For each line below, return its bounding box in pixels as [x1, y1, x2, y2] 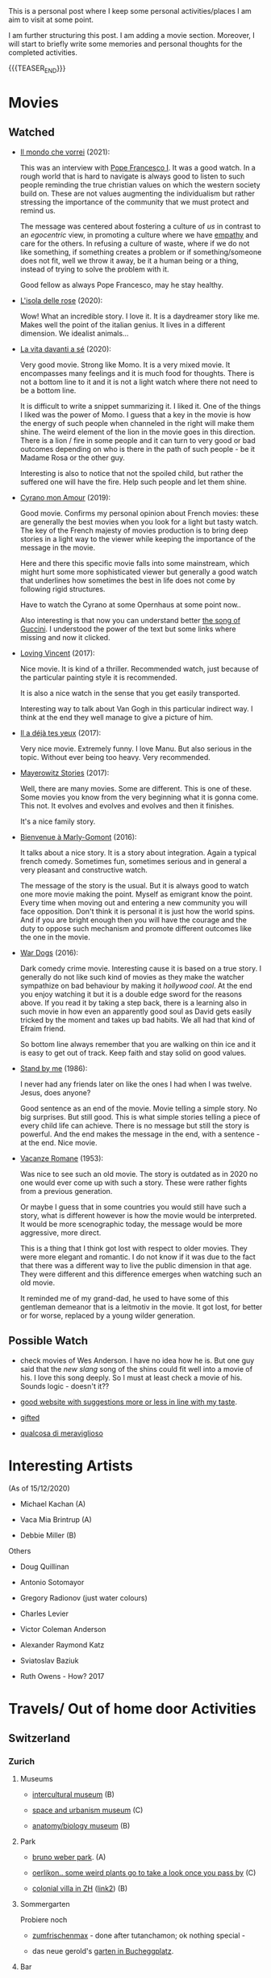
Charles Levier [19, 1609, 69, 1618]
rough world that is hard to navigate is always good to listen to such [19, 171, 245, 181]
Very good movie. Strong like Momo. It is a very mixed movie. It [19, 360, 231, 369]
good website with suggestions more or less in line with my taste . [19, 1397, 238, 1407]
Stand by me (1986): [19, 1063, 88, 1073]
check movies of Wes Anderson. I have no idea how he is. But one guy [19, 1356, 255, 1365]
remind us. [19, 205, 56, 215]
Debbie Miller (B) [19, 1530, 77, 1540]
